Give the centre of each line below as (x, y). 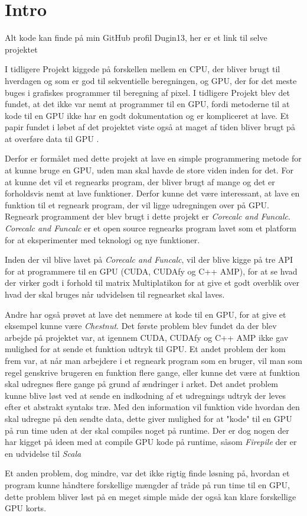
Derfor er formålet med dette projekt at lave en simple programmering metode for (153, 158)
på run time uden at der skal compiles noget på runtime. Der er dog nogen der (147, 430)
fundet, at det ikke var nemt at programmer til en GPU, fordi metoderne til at (147, 104)
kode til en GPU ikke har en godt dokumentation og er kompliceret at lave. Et (147, 115)
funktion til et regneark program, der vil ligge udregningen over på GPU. (137, 204)
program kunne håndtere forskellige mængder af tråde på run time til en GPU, (147, 484)
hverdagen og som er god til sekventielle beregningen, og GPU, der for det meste (151, 80)
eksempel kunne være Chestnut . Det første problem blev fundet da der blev (141, 326)
